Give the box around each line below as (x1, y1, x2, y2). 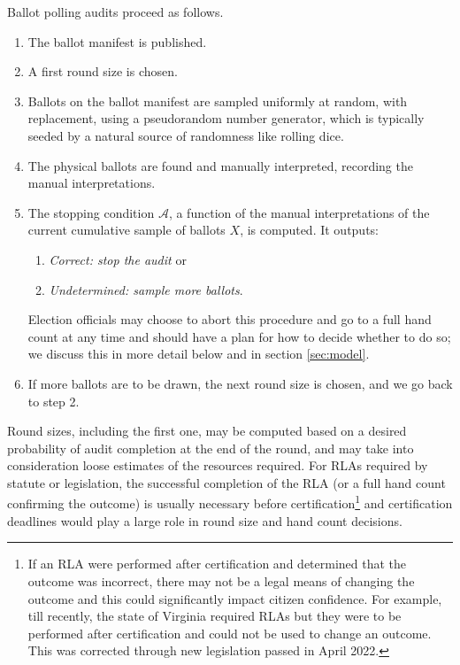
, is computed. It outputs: (240, 220, 379, 239)
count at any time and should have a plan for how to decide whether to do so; (27, 327, 451, 345)
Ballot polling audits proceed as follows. (7, 3, 224, 20)
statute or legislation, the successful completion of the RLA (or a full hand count (7, 473, 446, 491)
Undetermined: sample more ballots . (49, 280, 243, 298)
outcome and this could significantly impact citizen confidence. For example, (27, 589, 442, 607)
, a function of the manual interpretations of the (168, 203, 430, 221)
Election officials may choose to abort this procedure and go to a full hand (27, 310, 432, 329)
